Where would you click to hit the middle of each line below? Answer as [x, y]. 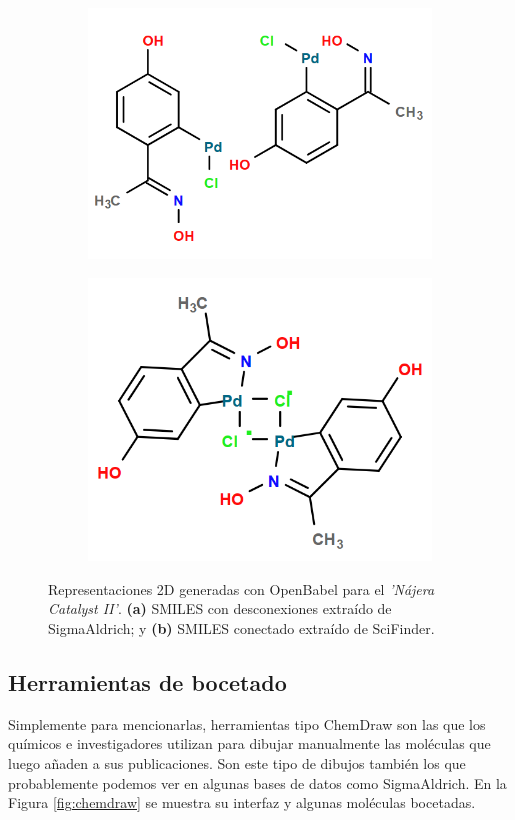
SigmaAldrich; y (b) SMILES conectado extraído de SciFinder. [241, 628]
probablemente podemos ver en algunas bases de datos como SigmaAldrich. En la [257, 782]
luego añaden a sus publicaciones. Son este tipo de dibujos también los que [237, 763]
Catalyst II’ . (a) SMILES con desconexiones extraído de [220, 608]
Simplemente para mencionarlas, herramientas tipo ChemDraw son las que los [247, 723]
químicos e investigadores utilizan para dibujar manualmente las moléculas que [249, 743]
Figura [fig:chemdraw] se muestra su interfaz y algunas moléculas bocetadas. [242, 802]
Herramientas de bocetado [147, 682]
